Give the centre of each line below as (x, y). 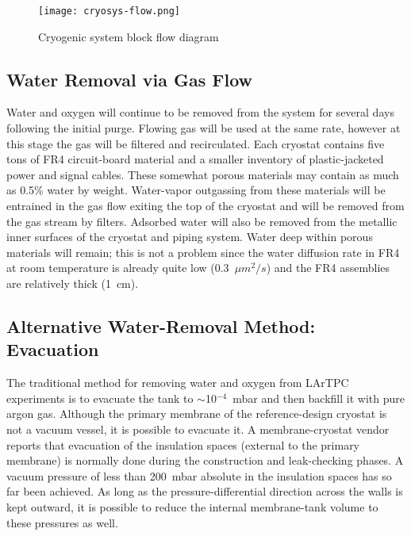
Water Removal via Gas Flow (130, 79)
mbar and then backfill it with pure (319, 398)
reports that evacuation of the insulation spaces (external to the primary (183, 444)
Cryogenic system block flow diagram (129, 36)
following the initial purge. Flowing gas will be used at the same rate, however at (204, 128)
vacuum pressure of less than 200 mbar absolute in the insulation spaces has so (199, 475)
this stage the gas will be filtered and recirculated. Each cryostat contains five (196, 143)
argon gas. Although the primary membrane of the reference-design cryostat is (197, 413)
